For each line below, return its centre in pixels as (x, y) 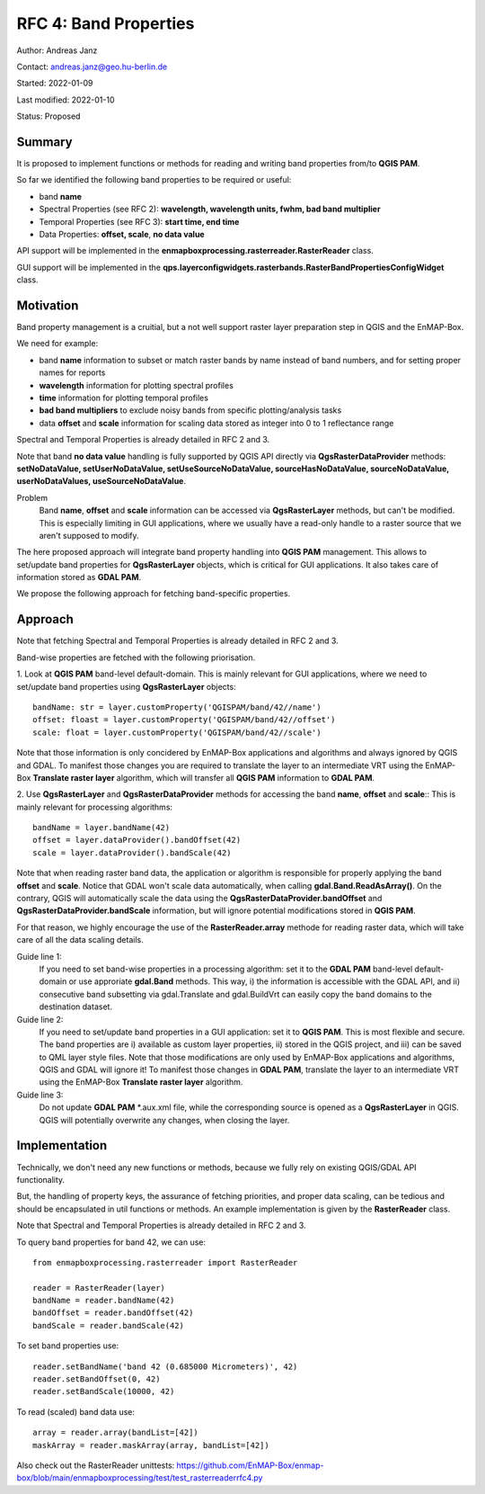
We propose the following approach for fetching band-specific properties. (154, 594)
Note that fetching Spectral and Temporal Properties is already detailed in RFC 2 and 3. (177, 641)
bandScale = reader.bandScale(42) (108, 1325)
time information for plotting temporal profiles (123, 398)
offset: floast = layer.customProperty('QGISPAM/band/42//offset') (184, 720)
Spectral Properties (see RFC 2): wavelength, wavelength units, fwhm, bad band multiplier (210, 209)
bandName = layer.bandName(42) (101, 828)
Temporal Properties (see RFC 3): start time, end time (139, 221)
